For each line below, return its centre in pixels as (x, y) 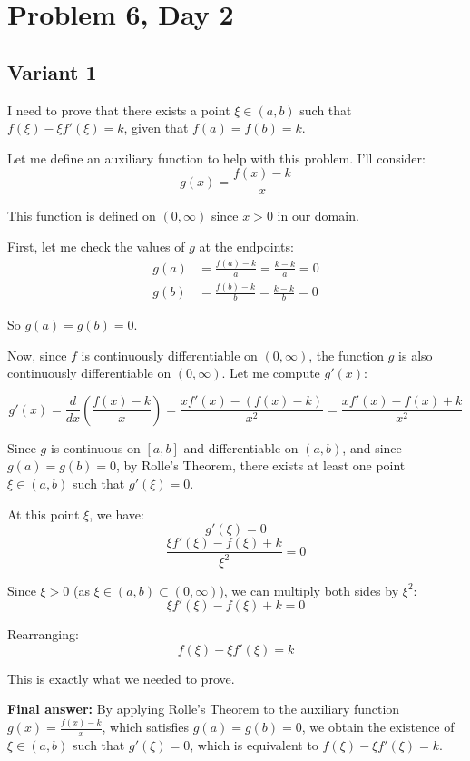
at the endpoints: (246, 247)
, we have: (117, 514)
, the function (347, 355)
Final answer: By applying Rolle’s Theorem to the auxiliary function (204, 709)
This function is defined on (82, 216)
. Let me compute (271, 373)
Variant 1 (52, 71)
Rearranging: (43, 634)
